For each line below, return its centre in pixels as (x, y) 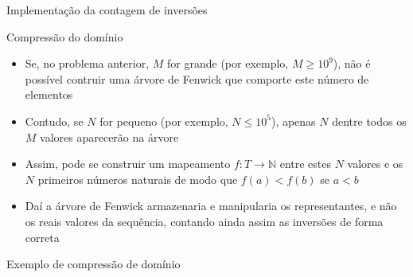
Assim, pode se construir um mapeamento (128, 164)
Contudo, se (54, 121)
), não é (352, 63)
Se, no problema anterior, (87, 63)
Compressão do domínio (65, 36)
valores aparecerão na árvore (109, 137)
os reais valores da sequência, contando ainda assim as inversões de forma (204, 221)
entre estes (306, 164)
